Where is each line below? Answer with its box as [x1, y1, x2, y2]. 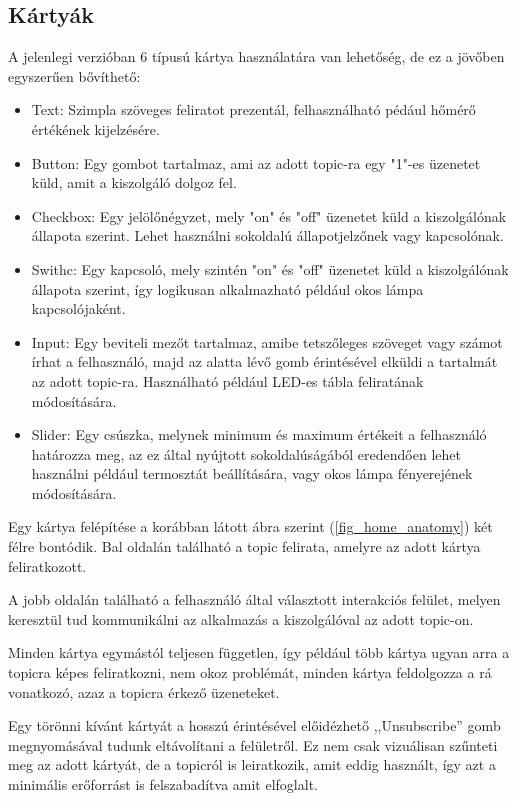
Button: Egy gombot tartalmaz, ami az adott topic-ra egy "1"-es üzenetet [31, 152, 481, 173]
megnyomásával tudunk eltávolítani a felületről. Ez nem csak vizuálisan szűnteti [8, 734, 498, 755]
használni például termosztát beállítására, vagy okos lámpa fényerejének [31, 463, 473, 484]
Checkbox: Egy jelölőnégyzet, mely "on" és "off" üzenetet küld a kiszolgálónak [31, 205, 507, 226]
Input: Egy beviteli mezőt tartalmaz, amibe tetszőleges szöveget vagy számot [31, 331, 503, 352]
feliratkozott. [8, 555, 87, 576]
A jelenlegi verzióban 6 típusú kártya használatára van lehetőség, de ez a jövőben [8, 46, 505, 67]
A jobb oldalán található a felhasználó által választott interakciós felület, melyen [8, 589, 501, 610]
